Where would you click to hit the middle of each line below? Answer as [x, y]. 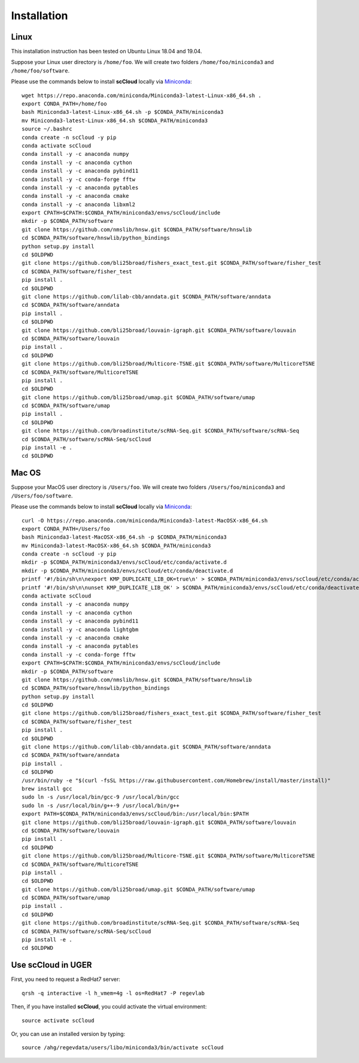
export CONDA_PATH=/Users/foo [66, 529]
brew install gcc [47, 789]
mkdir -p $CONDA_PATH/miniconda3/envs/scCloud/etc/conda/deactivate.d [127, 570]
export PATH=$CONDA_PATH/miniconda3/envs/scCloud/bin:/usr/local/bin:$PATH [135, 814]
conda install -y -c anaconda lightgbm [80, 629]
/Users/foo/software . [42, 496]
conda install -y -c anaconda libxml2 [79, 204]
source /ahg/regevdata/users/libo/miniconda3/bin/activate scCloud [123, 1048]
